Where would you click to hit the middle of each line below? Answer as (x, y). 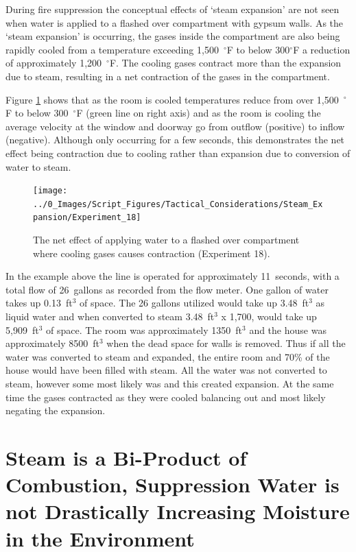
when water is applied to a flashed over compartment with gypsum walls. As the (175, 22)
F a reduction (322, 49)
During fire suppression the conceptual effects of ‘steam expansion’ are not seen (173, 9)
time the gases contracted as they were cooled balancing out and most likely (166, 397)
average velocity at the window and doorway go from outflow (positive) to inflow (175, 126)
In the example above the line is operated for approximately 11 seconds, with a (173, 276)
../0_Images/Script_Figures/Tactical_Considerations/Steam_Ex (178, 204)
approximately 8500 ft (52, 343)
